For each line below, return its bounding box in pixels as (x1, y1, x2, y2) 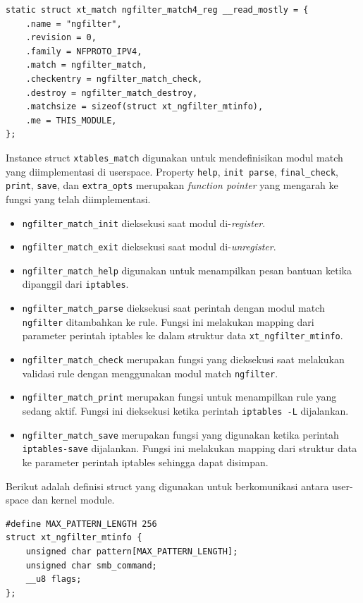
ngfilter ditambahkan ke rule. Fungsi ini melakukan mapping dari (22, 314, 314, 329)
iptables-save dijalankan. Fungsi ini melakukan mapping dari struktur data (22, 441, 357, 456)
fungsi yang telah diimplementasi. (6, 191, 151, 206)
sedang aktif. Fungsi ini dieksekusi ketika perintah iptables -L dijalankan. (22, 403, 349, 418)
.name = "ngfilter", (25, 18, 122, 29)
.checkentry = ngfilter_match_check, (25, 73, 203, 84)
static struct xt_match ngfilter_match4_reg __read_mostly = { (6, 5, 309, 15)
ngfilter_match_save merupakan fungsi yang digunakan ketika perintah (22, 427, 339, 441)
